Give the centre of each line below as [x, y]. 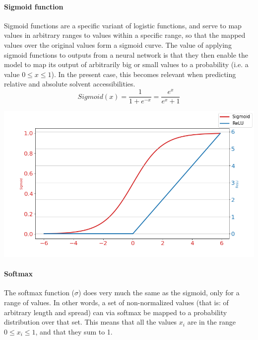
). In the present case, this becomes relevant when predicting [144, 74]
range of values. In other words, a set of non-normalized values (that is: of [116, 302]
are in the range [211, 322]
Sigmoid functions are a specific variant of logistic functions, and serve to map [123, 25]
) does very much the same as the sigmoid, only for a [159, 293]
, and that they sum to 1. [74, 331]
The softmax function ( [39, 293]
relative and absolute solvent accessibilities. [70, 84]
